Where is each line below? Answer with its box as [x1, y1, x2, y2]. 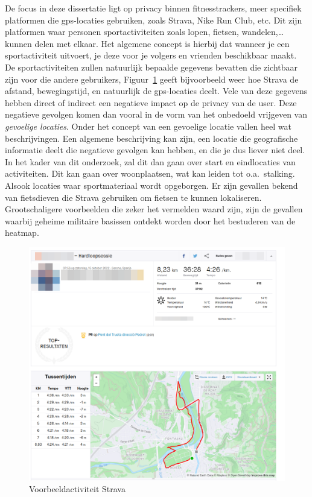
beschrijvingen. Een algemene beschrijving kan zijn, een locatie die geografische [5, 131, 298, 144]
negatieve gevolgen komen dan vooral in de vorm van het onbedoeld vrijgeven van [5, 108, 308, 121]
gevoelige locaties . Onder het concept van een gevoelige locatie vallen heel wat [5, 119, 291, 132]
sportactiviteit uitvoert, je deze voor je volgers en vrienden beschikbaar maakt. [5, 49, 297, 62]
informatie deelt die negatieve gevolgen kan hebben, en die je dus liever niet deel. [5, 144, 305, 156]
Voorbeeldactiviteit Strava [29, 483, 126, 495]
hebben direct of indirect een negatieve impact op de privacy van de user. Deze [5, 96, 297, 109]
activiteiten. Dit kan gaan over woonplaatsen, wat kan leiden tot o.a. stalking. [5, 167, 295, 180]
